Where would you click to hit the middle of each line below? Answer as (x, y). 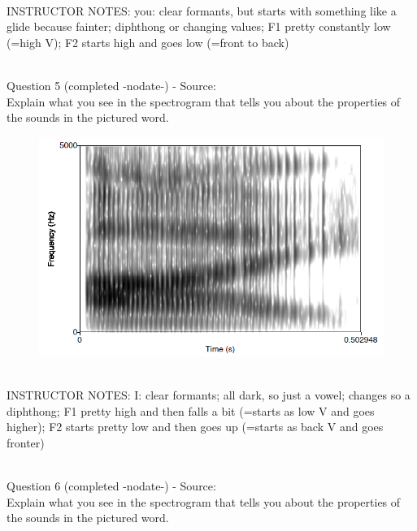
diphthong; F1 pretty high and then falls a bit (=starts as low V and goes (191, 410)
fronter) (26, 442)
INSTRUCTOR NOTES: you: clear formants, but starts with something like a (202, 10)
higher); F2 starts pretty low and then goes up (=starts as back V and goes (195, 427)
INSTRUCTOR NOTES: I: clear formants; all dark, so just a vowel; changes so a (208, 395)
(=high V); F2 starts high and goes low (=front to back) (148, 42)
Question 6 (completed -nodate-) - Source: (111, 486)
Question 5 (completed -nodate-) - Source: (111, 85)
